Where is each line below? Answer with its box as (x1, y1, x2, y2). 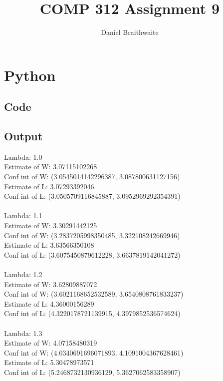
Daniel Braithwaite (101, 27, 159, 37)
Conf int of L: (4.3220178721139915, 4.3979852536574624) (4, 308, 181, 319)
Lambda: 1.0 (4, 151, 42, 162)
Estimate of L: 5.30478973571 (4, 357, 94, 368)
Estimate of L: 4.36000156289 (4, 298, 94, 309)
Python (4, 64, 56, 85)
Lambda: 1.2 (4, 269, 42, 280)
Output (4, 128, 43, 144)
